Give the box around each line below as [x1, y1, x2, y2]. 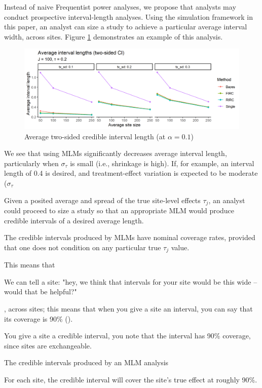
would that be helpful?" [4, 286, 77, 297]
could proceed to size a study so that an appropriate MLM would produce [4, 205, 235, 215]
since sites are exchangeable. [4, 340, 92, 351]
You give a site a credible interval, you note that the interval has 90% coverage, [4, 330, 251, 341]
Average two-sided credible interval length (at [24, 131, 166, 141]
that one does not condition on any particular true [4, 242, 161, 252]
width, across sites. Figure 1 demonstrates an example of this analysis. [4, 31, 223, 42]
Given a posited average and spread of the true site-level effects [4, 195, 201, 205]
